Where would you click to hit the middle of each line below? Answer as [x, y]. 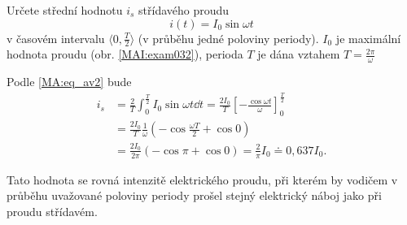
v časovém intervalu [56, 38]
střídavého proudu [184, 10]
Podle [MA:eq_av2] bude [69, 82]
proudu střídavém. [52, 211]
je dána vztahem [299, 54]
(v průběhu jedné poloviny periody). [228, 38]
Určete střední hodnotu [65, 10]
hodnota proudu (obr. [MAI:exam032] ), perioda [125, 54]
